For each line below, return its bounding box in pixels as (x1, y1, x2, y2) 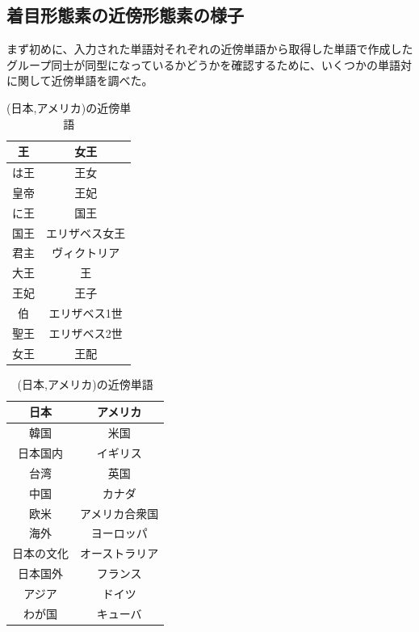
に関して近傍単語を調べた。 (6, 72, 153, 89)
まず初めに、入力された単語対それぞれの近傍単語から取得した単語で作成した (6, 40, 413, 57)
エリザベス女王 (46, 224, 126, 241)
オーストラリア (80, 545, 159, 562)
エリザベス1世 (48, 304, 123, 321)
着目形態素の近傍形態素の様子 (6, 2, 244, 27)
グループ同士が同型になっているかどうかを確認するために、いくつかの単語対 (6, 56, 413, 73)
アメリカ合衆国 (80, 504, 159, 521)
